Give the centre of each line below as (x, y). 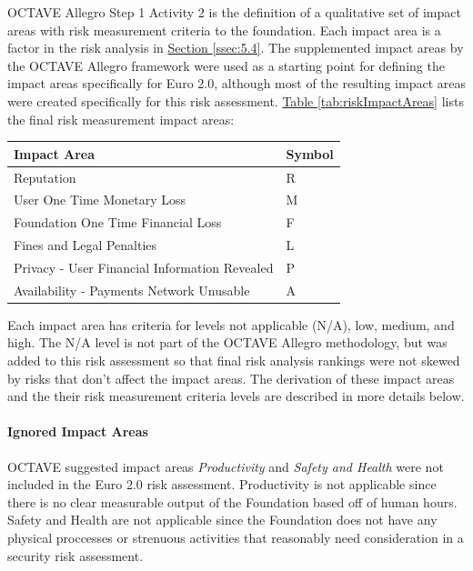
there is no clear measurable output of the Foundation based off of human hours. (232, 501)
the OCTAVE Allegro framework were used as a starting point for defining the (226, 65)
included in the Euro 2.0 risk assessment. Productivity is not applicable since (222, 484)
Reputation (45, 177)
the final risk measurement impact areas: (121, 119)
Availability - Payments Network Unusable (132, 290)
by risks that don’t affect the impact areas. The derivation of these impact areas (231, 378)
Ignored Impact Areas (78, 431)
